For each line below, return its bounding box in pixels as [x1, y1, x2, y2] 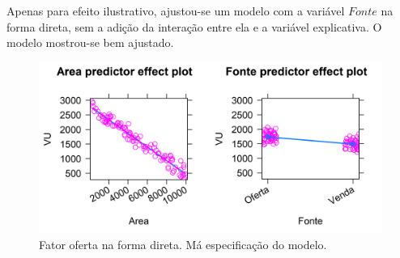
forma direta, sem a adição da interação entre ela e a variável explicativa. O [6, 18, 382, 35]
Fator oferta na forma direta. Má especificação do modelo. [39, 236, 327, 253]
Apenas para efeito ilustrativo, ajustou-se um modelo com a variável [6, 2, 345, 19]
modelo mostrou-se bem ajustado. [6, 34, 174, 51]
